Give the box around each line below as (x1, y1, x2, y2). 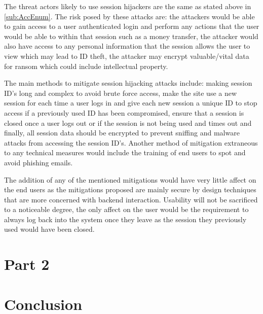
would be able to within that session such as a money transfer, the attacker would (4, 30, 258, 41)
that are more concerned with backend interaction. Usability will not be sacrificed (4, 194, 258, 204)
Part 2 (4, 254, 50, 274)
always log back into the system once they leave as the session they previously (4, 214, 247, 224)
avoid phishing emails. (4, 157, 73, 167)
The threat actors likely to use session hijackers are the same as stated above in (4, 1, 251, 11)
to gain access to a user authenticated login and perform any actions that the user (4, 21, 259, 31)
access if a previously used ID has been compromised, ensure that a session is (4, 107, 244, 118)
